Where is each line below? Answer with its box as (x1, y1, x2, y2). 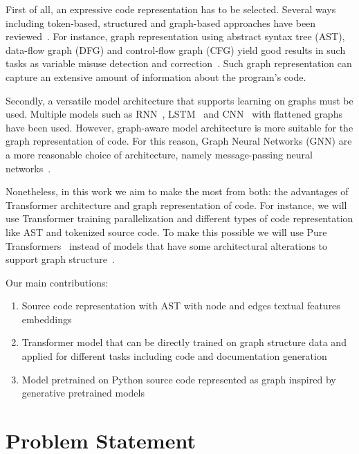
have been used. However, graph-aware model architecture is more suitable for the (6, 120, 353, 134)
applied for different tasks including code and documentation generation (21, 349, 327, 363)
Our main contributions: (6, 275, 109, 289)
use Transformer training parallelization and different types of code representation (6, 211, 353, 226)
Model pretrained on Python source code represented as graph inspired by (21, 372, 336, 386)
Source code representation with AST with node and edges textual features (21, 298, 340, 313)
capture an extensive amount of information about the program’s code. (6, 69, 306, 84)
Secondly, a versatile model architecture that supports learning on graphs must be (6, 93, 353, 107)
